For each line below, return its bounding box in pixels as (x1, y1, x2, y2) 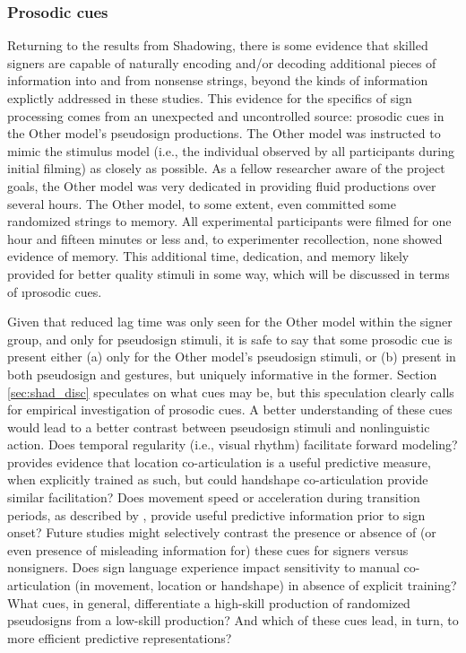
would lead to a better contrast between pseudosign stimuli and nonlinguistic (7, 417, 430, 436)
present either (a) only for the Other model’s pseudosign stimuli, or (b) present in (7, 347, 456, 366)
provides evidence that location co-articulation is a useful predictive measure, (7, 452, 431, 471)
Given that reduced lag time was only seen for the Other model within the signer (7, 312, 453, 331)
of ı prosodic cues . (7, 282, 102, 300)
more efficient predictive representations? (7, 628, 232, 647)
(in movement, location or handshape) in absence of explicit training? (74, 576, 457, 595)
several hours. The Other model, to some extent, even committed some (7, 194, 396, 213)
